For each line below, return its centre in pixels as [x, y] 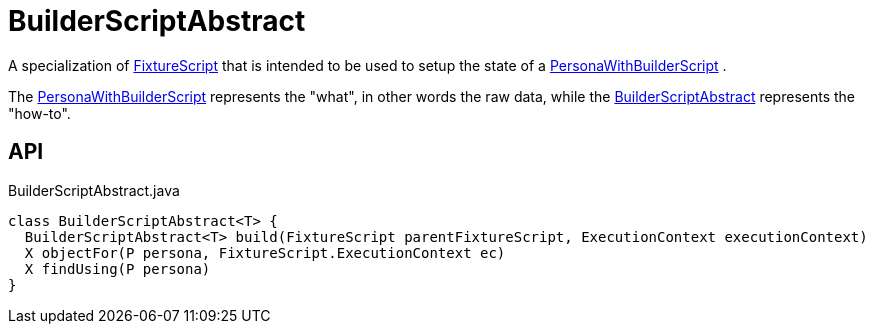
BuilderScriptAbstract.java [94, 190]
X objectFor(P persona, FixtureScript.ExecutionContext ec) [265, 252]
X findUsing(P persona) [117, 268]
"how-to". [39, 113]
